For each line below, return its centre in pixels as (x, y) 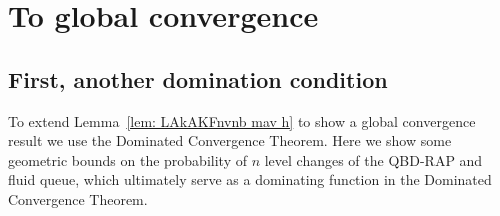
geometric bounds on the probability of (127, 159)
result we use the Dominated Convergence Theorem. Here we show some (230, 140)
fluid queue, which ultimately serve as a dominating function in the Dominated (250, 179)
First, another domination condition (198, 78)
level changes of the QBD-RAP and (373, 159)
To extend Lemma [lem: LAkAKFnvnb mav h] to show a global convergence (242, 120)
